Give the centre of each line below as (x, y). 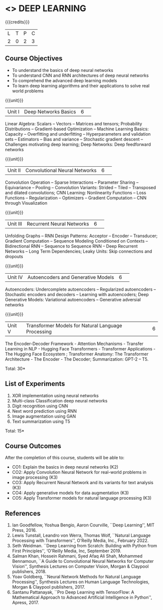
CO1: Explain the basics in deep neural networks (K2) (65, 467)
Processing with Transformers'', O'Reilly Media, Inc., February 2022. (80, 540)
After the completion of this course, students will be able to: (65, 458)
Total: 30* (15, 368)
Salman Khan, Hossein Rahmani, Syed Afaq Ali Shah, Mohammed (77, 556)
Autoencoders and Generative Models (71, 277)
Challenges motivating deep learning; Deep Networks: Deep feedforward (78, 144)
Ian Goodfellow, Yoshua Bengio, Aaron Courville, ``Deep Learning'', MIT (83, 525)
